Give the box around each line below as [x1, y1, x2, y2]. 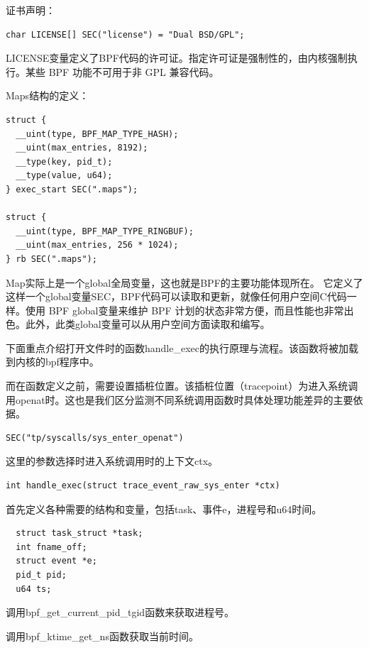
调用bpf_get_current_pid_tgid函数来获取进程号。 [6, 605, 235, 620]
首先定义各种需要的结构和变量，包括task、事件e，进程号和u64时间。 [6, 501, 322, 516]
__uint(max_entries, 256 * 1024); [16, 240, 179, 251]
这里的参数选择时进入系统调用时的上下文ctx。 [6, 454, 219, 468]
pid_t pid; [16, 570, 67, 580]
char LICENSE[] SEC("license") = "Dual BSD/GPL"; [6, 29, 245, 40]
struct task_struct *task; [16, 528, 143, 539]
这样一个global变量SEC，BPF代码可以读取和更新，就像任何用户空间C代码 [6, 289, 347, 304]
